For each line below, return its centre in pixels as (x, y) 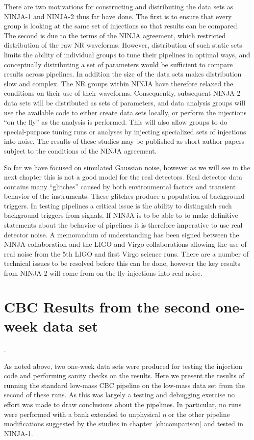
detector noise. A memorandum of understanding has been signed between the (122, 234)
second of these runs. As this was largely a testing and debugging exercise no (119, 395)
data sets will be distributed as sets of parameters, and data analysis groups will (125, 102)
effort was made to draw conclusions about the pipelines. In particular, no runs (123, 404)
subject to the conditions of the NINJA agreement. (80, 150)
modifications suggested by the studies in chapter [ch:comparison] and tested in (124, 424)
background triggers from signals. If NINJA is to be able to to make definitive (121, 215)
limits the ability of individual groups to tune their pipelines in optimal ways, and (127, 54)
